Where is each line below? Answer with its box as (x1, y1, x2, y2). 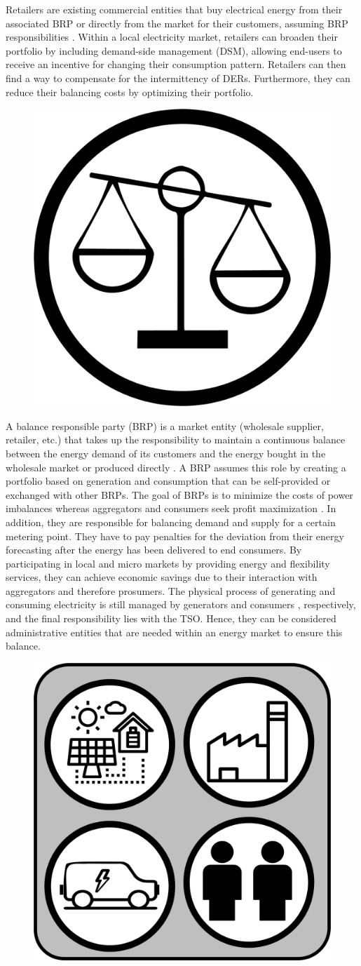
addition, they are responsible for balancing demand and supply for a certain (6, 514, 336, 529)
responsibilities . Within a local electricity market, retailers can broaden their (6, 29, 338, 44)
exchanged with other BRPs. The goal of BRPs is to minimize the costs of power (6, 487, 353, 502)
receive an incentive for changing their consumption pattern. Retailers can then (6, 57, 346, 72)
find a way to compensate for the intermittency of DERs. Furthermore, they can (6, 70, 350, 85)
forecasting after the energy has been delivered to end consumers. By (6, 542, 302, 557)
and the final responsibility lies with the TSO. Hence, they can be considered (6, 611, 336, 626)
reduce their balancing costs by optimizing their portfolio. (6, 84, 254, 99)
